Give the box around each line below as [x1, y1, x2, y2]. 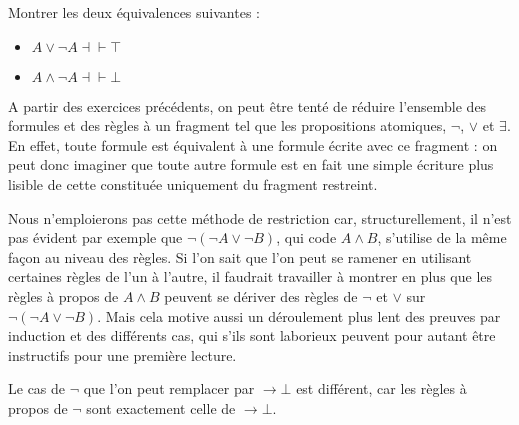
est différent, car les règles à [296, 378, 467, 399]
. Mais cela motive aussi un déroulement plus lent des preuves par [97, 305, 501, 326]
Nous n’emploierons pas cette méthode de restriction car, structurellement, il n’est [8, 207, 512, 228]
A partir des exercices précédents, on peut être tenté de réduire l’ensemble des [8, 95, 487, 116]
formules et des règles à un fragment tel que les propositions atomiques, [8, 115, 447, 136]
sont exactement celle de [86, 397, 236, 418]
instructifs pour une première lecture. [8, 344, 237, 365]
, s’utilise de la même [377, 227, 507, 248]
